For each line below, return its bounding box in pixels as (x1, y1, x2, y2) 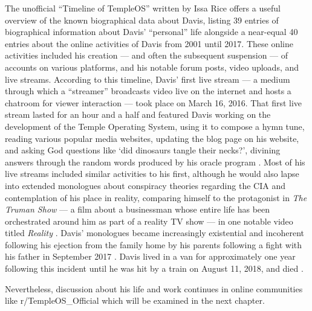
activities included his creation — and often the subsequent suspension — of (5, 49, 288, 62)
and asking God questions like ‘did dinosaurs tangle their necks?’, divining (5, 144, 281, 156)
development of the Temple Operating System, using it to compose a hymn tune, (5, 120, 305, 132)
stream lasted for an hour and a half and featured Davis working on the (5, 108, 271, 121)
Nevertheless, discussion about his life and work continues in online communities (5, 282, 303, 295)
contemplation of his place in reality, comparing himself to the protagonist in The (5, 191, 307, 204)
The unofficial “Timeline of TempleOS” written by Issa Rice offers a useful (5, 2, 281, 14)
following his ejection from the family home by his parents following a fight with (5, 238, 302, 251)
